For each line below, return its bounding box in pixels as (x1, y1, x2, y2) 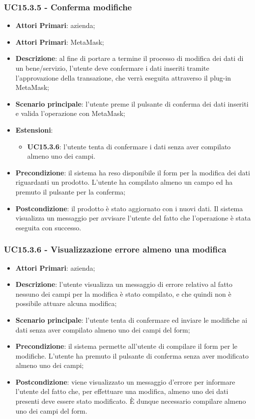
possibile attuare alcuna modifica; (15, 298, 117, 308)
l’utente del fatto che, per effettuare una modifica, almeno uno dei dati (15, 386, 228, 396)
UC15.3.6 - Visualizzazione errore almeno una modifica (4, 243, 227, 255)
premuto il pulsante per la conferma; (15, 186, 126, 196)
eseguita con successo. (15, 222, 82, 232)
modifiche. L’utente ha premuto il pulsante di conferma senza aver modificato (15, 350, 249, 361)
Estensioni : (15, 124, 53, 135)
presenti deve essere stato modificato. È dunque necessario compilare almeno (15, 396, 246, 406)
